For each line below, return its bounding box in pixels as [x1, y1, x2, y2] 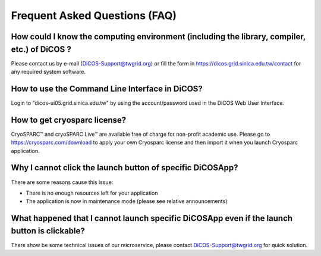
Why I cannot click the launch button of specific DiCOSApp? [11, 163, 238, 173]
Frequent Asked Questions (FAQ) [11, 9, 177, 22]
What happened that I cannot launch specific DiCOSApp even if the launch [11, 213, 293, 223]
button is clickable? [11, 226, 86, 236]
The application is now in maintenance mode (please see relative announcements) [26, 198, 228, 205]
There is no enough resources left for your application [26, 189, 158, 196]
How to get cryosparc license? [11, 115, 127, 125]
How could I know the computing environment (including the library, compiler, [11, 32, 306, 42]
